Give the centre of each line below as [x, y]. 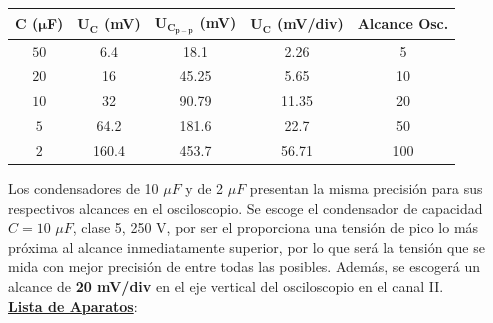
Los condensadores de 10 [83, 188]
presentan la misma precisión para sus [366, 188]
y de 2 [204, 188]
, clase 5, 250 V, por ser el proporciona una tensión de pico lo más [275, 227]
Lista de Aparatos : [73, 305]
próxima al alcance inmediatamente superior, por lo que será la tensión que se [246, 246]
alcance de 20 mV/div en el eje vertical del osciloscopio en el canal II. [226, 286]
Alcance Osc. [403, 23]
